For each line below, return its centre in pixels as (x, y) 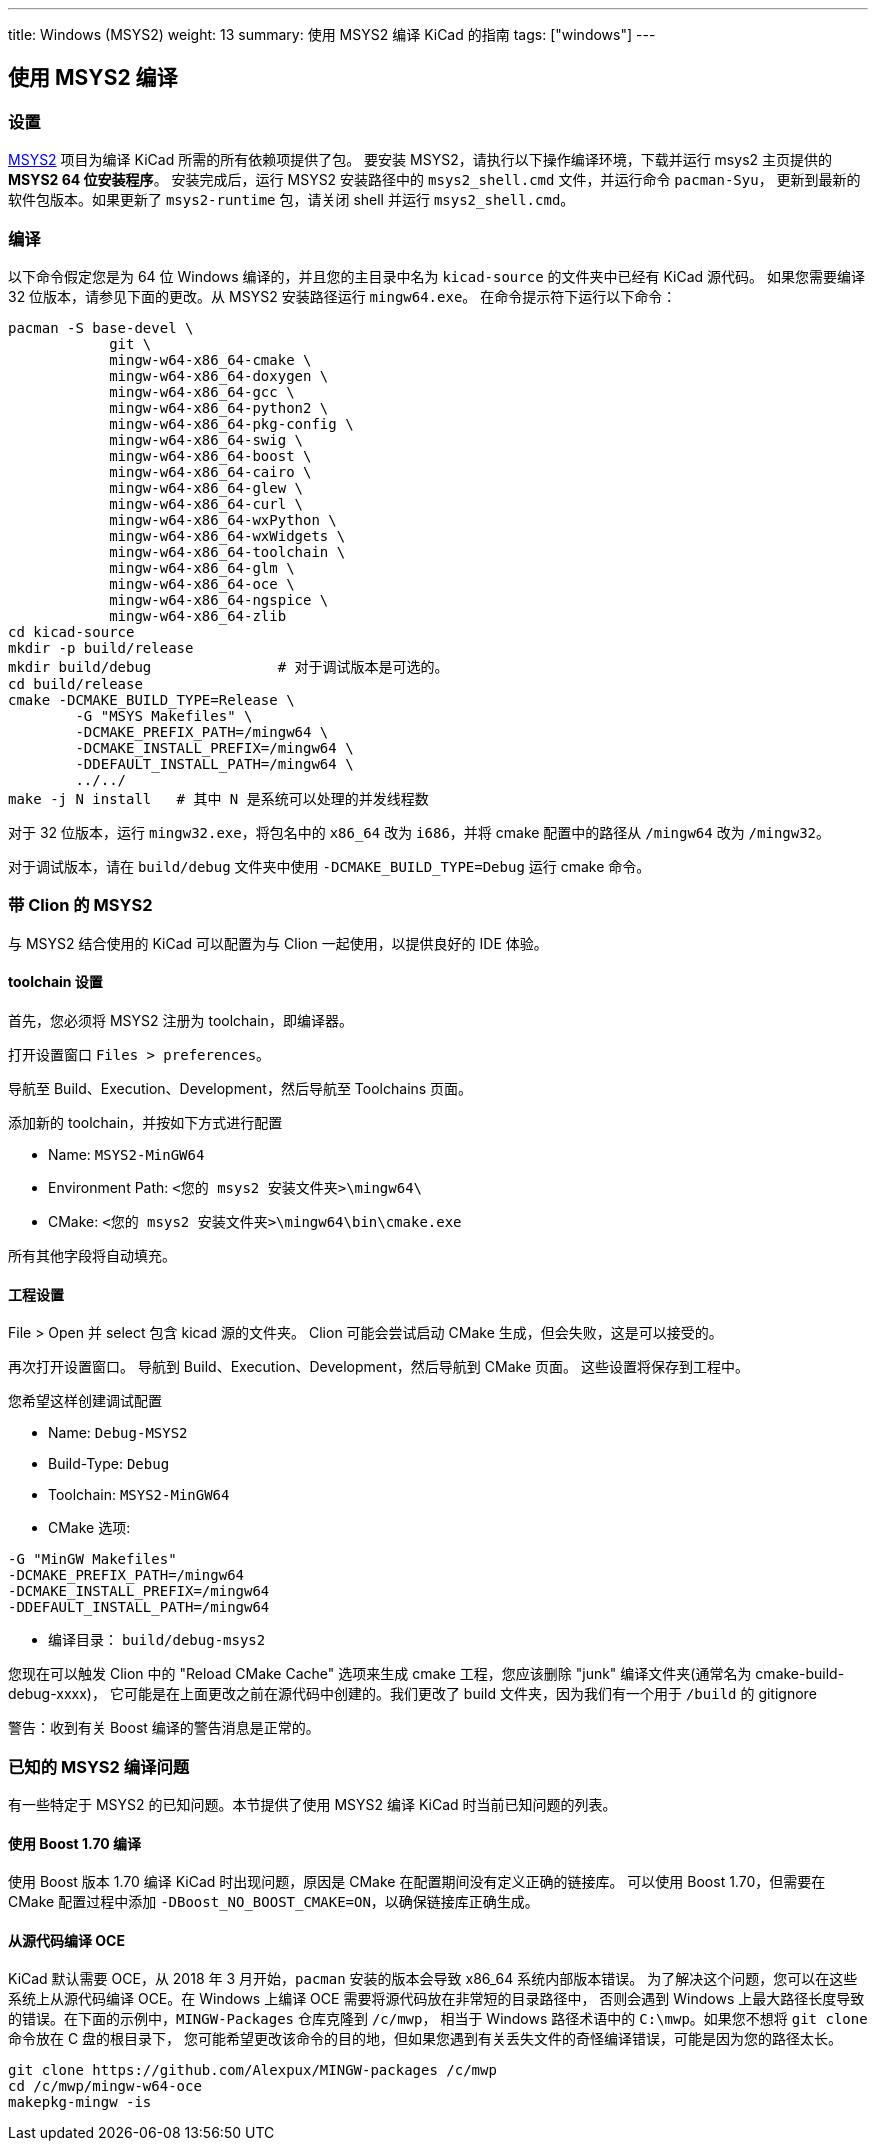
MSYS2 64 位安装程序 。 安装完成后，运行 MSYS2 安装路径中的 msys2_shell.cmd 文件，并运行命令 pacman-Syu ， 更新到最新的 (434, 180)
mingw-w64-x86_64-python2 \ (219, 407)
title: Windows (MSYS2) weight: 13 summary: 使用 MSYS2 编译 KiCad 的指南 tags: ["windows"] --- (332, 34)
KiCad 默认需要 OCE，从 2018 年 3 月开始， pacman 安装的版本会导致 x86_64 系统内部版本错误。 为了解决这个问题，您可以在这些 (433, 1979)
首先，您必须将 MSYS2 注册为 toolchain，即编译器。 (180, 1020)
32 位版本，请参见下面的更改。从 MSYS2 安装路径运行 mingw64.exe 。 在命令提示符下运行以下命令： (342, 296)
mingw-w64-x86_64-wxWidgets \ (227, 535)
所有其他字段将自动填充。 (92, 1255)
